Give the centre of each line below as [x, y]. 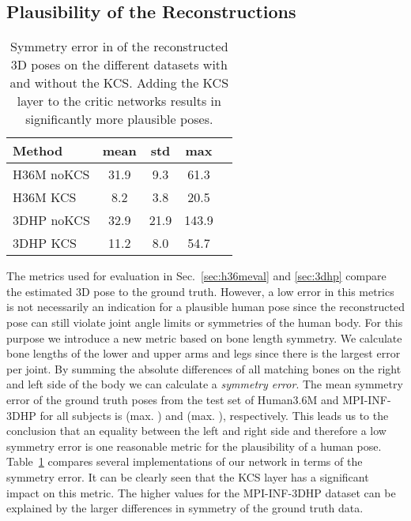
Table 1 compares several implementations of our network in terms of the [185, 461]
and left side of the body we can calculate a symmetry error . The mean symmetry [205, 384]
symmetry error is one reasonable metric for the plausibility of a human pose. [194, 446]
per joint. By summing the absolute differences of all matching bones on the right [204, 368]
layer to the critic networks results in [119, 101]
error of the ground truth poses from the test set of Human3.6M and [173, 399]
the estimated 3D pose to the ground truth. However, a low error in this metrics [200, 291]
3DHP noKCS [51, 220]
